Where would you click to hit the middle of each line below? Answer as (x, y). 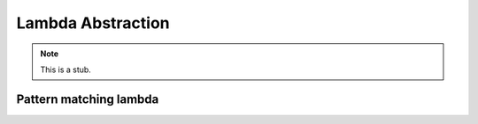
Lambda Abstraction (93, 23)
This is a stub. (66, 69)
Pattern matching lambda (88, 99)
